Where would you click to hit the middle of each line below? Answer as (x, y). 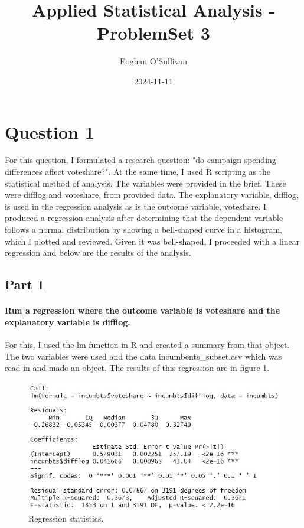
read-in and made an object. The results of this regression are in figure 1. (137, 368)
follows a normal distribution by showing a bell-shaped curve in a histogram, (143, 229)
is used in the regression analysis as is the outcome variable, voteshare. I (135, 206)
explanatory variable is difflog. (68, 322)
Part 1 (25, 284)
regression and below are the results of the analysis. (98, 252)
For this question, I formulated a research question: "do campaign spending (140, 160)
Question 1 (50, 131)
